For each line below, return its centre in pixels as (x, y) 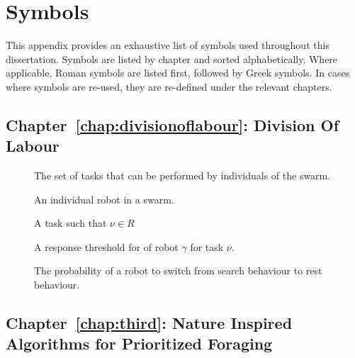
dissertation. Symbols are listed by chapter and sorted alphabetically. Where (172, 58)
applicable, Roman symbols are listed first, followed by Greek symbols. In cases (178, 73)
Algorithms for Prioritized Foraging (139, 343)
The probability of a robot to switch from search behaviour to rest (178, 270)
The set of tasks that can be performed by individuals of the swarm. (182, 175)
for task (207, 246)
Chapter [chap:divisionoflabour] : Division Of (173, 124)
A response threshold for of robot (106, 246)
